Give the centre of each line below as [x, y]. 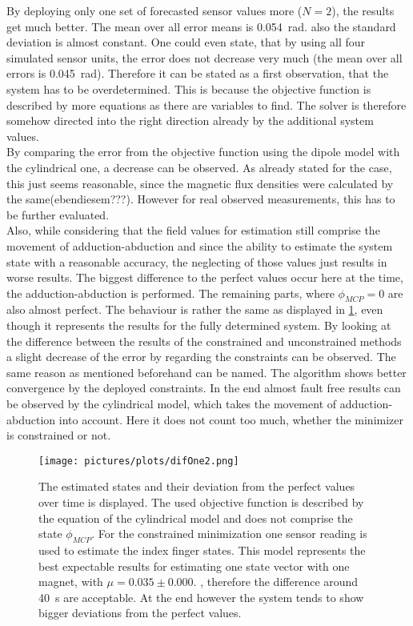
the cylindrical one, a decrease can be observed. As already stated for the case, [199, 167]
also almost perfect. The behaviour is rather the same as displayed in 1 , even [195, 309]
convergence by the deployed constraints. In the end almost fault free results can [204, 388]
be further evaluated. [58, 214]
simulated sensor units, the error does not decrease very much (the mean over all [204, 57]
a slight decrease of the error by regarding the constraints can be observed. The [201, 357]
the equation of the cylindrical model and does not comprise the [196, 518]
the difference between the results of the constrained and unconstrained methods [204, 341]
